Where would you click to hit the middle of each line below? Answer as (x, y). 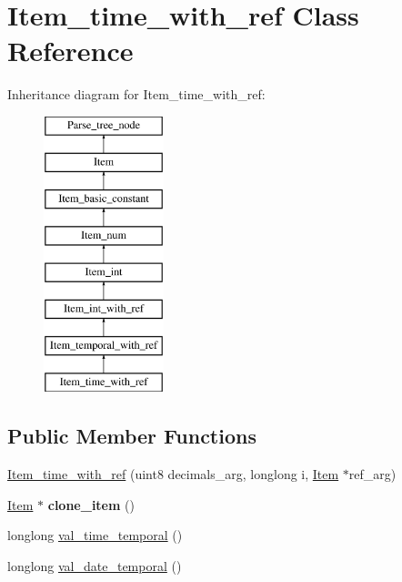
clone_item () (91, 504)
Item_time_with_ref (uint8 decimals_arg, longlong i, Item (173, 474)
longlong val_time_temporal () (95, 535)
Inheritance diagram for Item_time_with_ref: (136, 94)
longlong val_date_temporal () (95, 565)
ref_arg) (372, 474)
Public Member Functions (132, 436)
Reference (70, 51)
